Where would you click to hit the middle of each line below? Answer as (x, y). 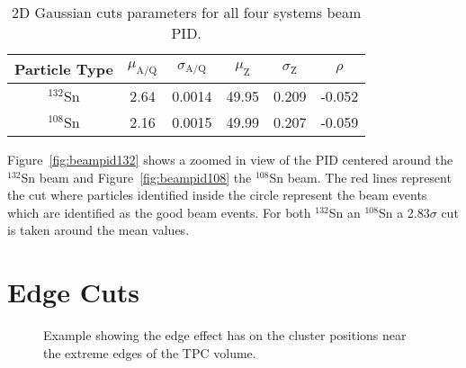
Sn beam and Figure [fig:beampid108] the (136, 177)
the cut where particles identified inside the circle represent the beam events (217, 195)
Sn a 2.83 (404, 212)
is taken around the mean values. (99, 230)
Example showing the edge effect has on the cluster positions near (225, 335)
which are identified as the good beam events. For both (159, 212)
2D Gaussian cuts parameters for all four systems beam (187, 12)
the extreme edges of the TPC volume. (150, 352)
